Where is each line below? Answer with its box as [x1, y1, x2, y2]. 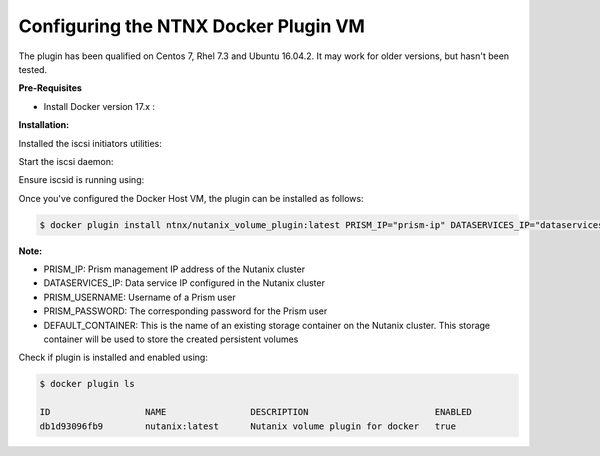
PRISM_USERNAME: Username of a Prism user [43, 291, 236, 303]
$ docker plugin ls [39, 378, 135, 390]
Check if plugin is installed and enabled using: [18, 351, 209, 364]
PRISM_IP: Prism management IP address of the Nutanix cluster [43, 263, 305, 275]
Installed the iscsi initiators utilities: [18, 137, 162, 149]
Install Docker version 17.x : [43, 100, 155, 112]
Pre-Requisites [18, 82, 82, 94]
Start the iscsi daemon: [18, 155, 114, 167]
